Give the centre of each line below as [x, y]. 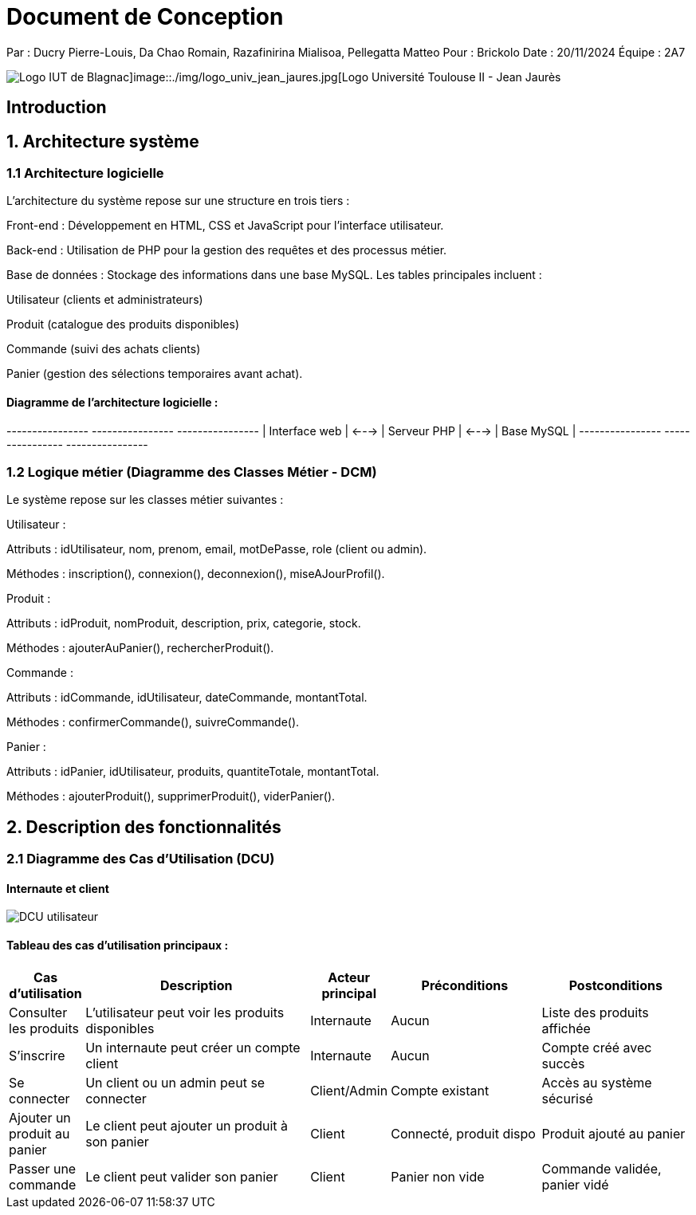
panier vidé [575, 1184]
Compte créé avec [597, 1047]
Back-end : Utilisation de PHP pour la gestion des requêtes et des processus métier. [227, 250]
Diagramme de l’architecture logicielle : [112, 402]
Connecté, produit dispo [463, 1133]
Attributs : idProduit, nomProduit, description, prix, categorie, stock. [184, 623]
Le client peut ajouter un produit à [187, 1125]
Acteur [349, 977]
